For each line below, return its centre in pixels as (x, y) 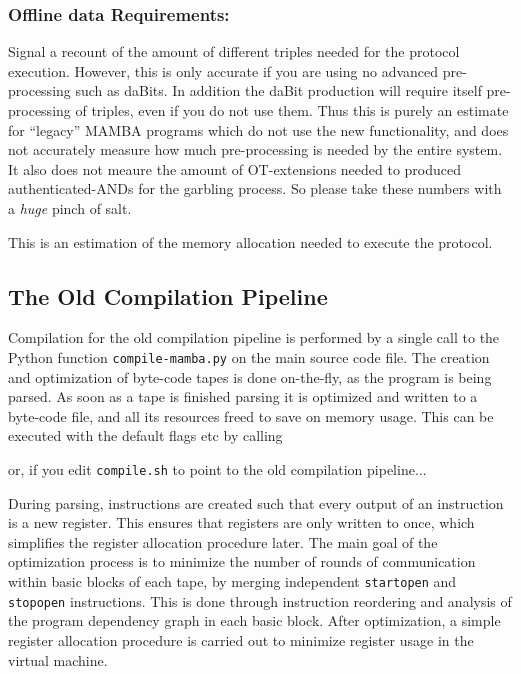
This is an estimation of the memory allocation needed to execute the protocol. (250, 241)
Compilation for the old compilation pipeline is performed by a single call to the (254, 337)
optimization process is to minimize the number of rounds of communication (242, 561)
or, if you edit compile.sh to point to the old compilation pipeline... (217, 468)
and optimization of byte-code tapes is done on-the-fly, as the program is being (250, 376)
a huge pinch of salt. (70, 207)
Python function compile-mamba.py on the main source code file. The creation (249, 356)
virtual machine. (58, 659)
